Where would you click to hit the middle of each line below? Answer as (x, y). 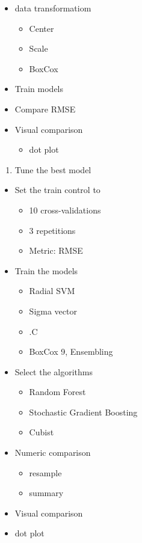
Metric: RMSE (56, 250)
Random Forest (57, 392)
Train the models (46, 270)
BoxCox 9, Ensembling (71, 351)
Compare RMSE (45, 109)
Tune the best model (53, 169)
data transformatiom (53, 8)
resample (45, 472)
